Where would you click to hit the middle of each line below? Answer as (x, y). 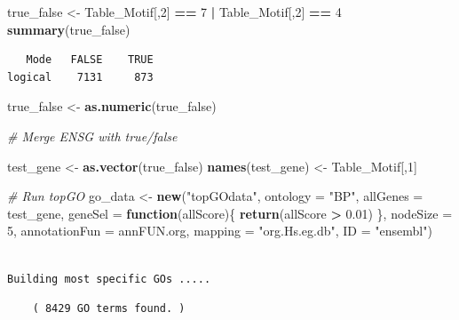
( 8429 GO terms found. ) (109, 309)
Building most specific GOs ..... (109, 279)
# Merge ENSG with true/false (92, 136)
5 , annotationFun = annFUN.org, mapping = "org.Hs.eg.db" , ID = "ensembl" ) (220, 231)
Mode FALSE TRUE (90, 60)
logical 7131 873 (80, 77)
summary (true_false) (69, 29)
